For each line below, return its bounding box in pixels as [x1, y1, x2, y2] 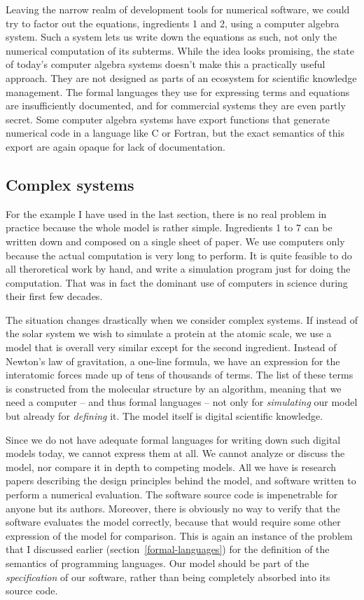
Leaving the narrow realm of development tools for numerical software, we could [6, 2, 350, 16]
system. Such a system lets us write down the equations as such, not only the [6, 29, 337, 44]
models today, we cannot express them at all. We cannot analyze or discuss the [6, 446, 345, 461]
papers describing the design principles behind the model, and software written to [6, 473, 356, 488]
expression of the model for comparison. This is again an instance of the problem [6, 528, 353, 543]
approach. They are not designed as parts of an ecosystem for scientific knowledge [6, 70, 357, 85]
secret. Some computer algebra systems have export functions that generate [6, 111, 330, 126]
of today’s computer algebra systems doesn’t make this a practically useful [6, 57, 325, 71]
